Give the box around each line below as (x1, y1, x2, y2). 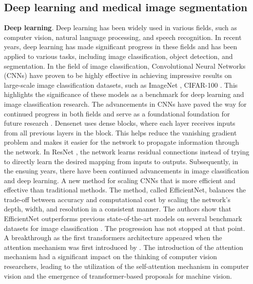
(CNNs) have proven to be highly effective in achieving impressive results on (4, 70, 232, 80)
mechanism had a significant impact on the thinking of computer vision (4, 251, 217, 262)
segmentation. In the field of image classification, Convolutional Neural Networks (4, 60, 246, 71)
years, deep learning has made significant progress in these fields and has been (4, 41, 237, 52)
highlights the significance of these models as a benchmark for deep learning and (4, 89, 244, 99)
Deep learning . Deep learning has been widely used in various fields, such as (4, 22, 237, 33)
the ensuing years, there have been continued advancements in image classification (4, 166, 249, 176)
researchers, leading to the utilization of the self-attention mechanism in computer (4, 261, 249, 271)
